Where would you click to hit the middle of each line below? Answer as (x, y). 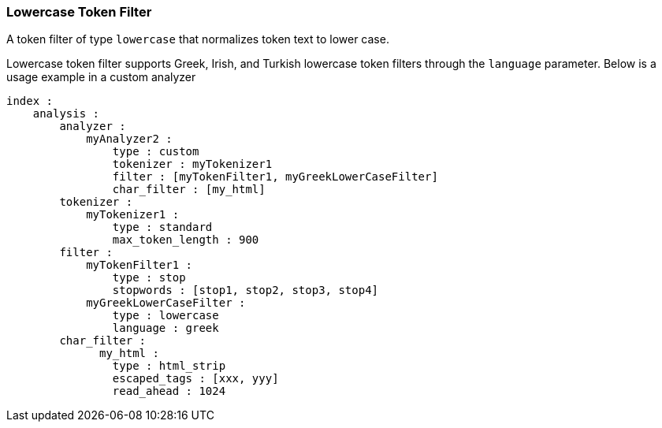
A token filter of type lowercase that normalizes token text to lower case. (198, 39)
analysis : (66, 114)
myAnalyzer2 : (129, 139)
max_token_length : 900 (186, 240)
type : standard (162, 227)
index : (30, 101)
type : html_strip (169, 366)
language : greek (165, 328)
